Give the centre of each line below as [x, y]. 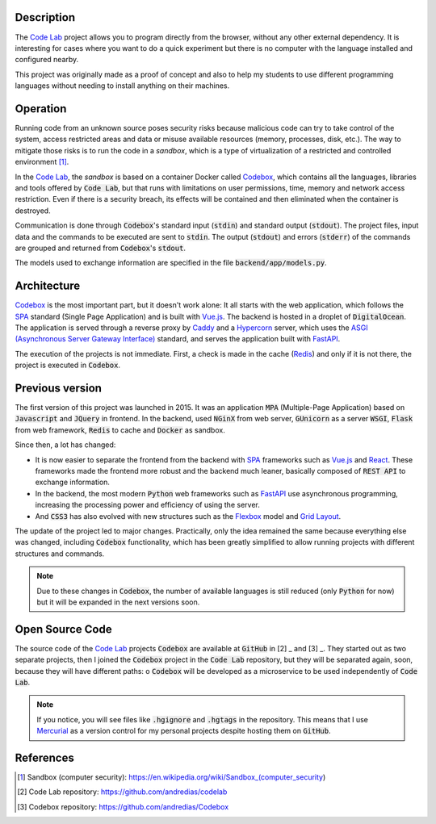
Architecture [48, 286]
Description [45, 17]
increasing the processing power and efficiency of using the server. [147, 505]
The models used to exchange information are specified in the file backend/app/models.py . [171, 263]
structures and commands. [60, 554]
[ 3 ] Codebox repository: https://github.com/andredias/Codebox [123, 806]
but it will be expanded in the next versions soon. [118, 602]
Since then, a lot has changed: [65, 445]
